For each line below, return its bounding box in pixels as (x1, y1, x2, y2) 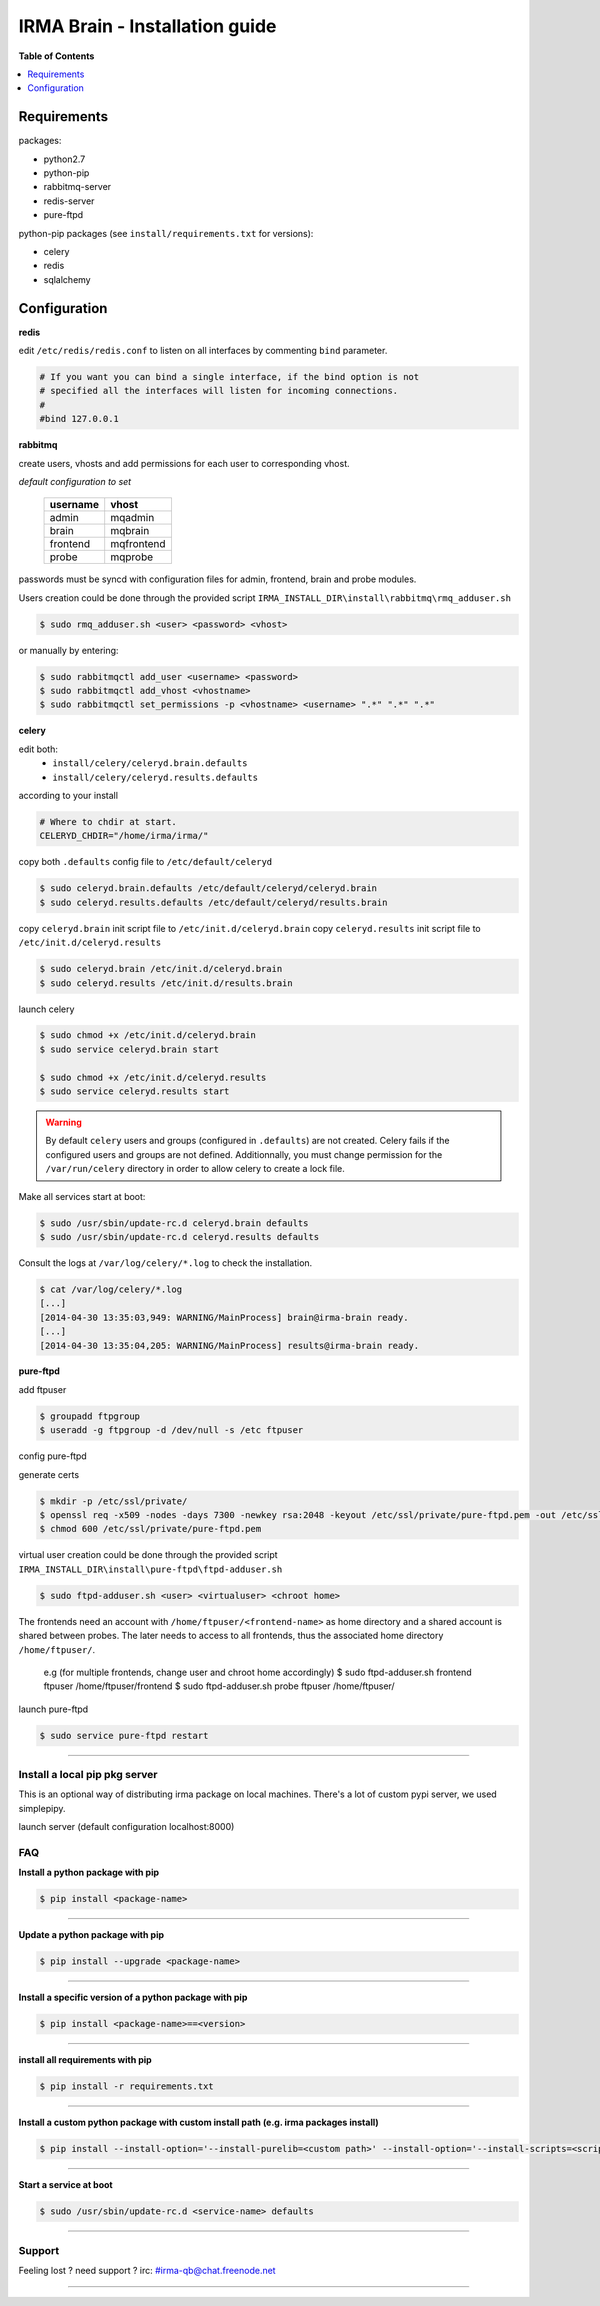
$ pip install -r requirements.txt (39, 2081, 214, 2092)
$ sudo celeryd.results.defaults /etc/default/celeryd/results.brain (39, 896, 388, 908)
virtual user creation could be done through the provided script (18, 1549, 279, 1561)
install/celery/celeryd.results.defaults (52, 771, 259, 783)
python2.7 (43, 153, 86, 165)
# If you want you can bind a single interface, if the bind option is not (39, 371, 420, 383)
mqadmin (110, 511, 155, 525)
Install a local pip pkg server (18, 1768, 159, 1782)
